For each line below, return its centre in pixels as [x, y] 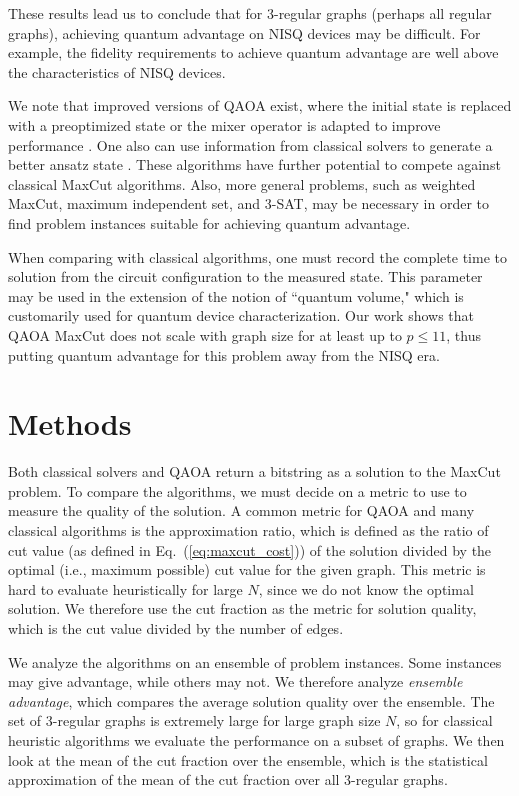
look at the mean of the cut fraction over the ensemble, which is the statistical [248, 759]
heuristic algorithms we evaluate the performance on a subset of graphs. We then [256, 739]
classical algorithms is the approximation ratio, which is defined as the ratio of [248, 530]
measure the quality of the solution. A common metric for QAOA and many [241, 510]
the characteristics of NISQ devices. [117, 71]
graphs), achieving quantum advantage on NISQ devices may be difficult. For [244, 32]
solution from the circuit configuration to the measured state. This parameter [245, 276]
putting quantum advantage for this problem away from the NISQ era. [224, 354]
